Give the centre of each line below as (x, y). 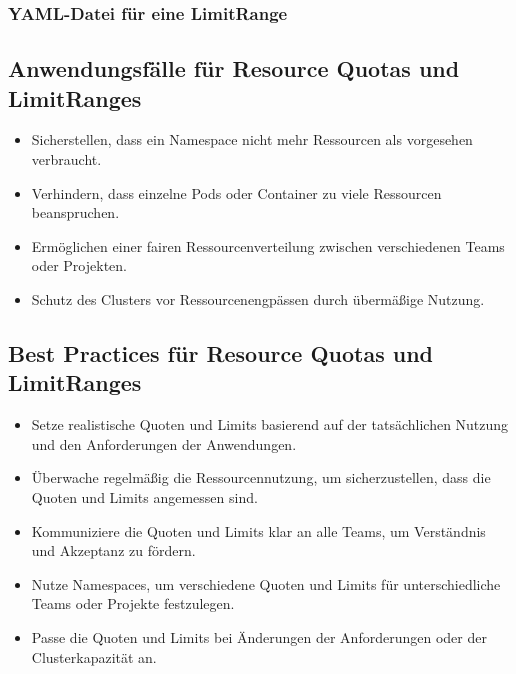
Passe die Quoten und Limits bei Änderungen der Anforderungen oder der (259, 636)
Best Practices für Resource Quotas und (220, 352)
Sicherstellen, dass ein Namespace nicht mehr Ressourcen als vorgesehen (252, 139)
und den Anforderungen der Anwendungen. (164, 443)
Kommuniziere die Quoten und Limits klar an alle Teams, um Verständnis (258, 530)
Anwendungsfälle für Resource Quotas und (234, 68)
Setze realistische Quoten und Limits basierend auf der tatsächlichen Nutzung (270, 424)
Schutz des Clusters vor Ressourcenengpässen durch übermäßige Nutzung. (258, 299)
